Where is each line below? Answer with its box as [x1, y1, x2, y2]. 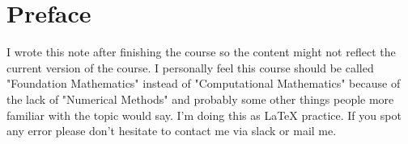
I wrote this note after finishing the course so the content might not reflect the [6, 43, 396, 60]
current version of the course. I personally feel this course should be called [6, 59, 374, 76]
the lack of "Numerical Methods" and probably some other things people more [6, 90, 394, 107]
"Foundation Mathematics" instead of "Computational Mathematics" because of [6, 75, 401, 92]
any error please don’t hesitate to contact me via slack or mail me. [6, 122, 337, 139]
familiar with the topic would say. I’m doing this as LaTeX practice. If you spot [6, 106, 402, 123]
